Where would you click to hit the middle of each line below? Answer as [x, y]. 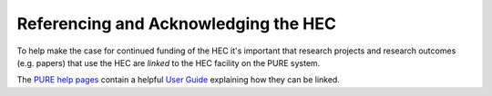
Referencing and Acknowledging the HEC [177, 24]
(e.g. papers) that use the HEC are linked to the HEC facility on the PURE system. [169, 62]
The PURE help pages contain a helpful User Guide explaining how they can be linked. [179, 80]
